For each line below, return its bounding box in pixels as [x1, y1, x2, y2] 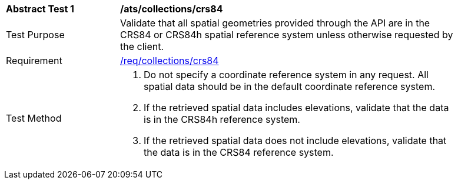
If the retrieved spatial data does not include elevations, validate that [144, 135, 447, 146]
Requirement [6, 55, 62, 66]
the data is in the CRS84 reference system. [144, 146, 334, 158]
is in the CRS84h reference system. [144, 113, 300, 125]
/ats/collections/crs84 [120, 3, 223, 15]
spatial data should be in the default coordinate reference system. [144, 81, 436, 92]
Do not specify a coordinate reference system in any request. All [144, 69, 429, 81]
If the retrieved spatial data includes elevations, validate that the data [144, 102, 449, 113]
